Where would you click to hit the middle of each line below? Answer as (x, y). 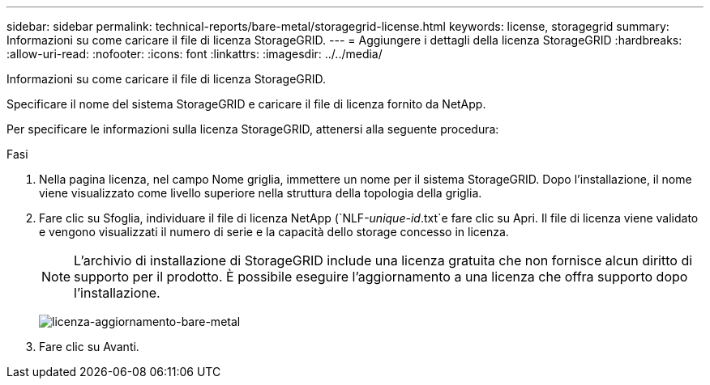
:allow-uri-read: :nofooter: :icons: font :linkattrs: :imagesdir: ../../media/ (195, 54)
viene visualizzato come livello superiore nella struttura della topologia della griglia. (261, 193)
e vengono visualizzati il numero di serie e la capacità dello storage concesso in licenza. (274, 232)
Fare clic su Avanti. (89, 347)
